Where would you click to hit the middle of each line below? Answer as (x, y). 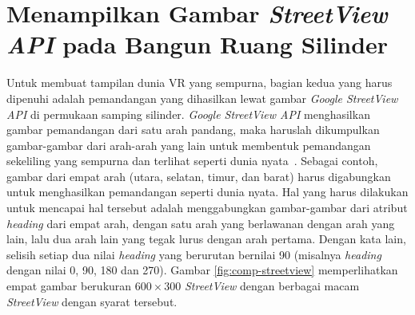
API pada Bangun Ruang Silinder (198, 45)
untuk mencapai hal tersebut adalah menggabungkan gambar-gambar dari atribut (207, 208)
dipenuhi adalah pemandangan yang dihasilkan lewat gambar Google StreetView (202, 98)
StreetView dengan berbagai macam (272, 286)
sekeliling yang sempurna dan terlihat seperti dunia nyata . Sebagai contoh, (192, 161)
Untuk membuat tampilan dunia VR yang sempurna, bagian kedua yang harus (200, 83)
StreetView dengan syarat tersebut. (92, 301)
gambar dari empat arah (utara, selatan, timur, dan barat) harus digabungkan (199, 176)
